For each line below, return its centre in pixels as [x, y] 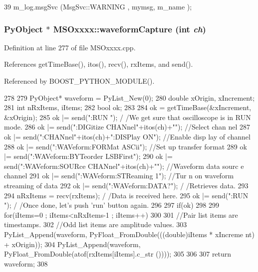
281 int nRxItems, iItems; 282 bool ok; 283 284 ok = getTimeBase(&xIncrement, [128, 107]
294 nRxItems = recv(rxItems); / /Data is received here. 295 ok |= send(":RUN [126, 195]
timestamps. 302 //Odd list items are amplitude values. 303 [96, 224]
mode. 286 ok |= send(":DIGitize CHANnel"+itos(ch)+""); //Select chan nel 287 [127, 127]
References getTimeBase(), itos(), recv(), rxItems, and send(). [99, 64]
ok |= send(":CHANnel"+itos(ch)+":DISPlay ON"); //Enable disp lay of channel [127, 136]
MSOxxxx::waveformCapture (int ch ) [129, 29]
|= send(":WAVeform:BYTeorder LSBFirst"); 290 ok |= [88, 156]
